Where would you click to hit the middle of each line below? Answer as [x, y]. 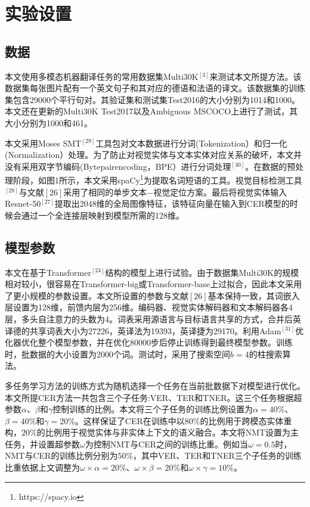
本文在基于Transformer [48, 272]
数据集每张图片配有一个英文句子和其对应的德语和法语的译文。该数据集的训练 [155, 88]
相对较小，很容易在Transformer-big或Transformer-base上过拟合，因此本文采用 [154, 284]
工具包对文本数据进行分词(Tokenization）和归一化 [191, 143]
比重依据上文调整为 [42, 467]
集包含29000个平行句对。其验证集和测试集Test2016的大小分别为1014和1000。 [153, 99]
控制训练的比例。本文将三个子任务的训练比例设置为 [153, 409]
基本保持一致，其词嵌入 [254, 295]
